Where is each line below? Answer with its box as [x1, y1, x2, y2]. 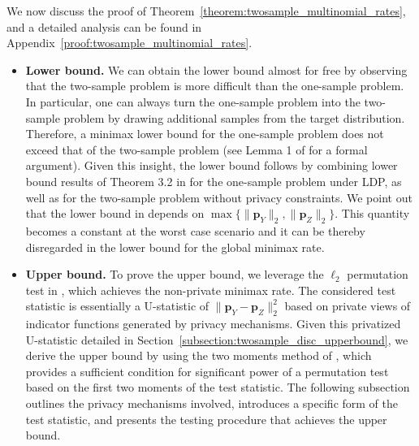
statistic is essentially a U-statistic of [25, 297, 209, 314]
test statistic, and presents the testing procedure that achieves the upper [25, 410, 387, 427]
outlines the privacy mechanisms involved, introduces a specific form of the [25, 395, 399, 412]
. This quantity [335, 205, 410, 222]
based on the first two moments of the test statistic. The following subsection [25, 379, 410, 396]
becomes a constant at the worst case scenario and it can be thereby [25, 222, 365, 239]
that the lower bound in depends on [25, 205, 205, 222]
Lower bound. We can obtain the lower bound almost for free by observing [25, 61, 408, 78]
